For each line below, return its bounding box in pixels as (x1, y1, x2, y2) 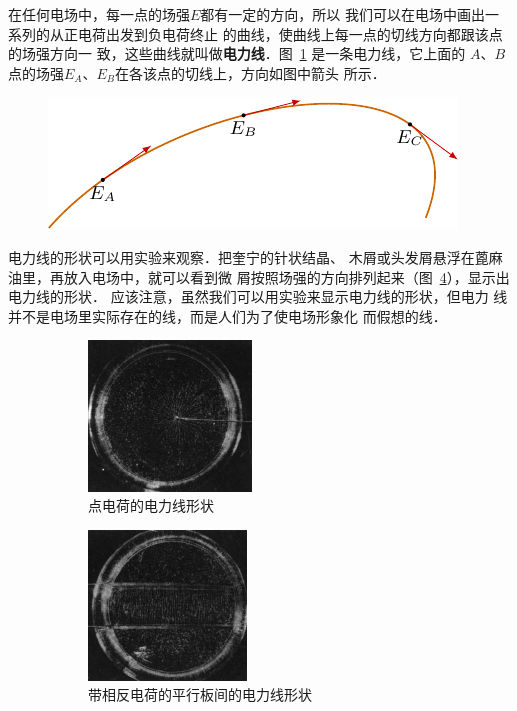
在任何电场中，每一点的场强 (8, 4, 190, 24)
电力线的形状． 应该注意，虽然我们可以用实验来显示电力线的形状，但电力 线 (8, 286, 508, 307)
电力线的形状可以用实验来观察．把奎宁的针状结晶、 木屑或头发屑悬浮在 (8, 246, 475, 267)
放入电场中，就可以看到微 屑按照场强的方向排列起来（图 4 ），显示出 (63, 266, 510, 287)
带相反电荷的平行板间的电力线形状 (88, 684, 312, 705)
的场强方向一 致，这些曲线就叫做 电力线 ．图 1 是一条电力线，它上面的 (8, 43, 466, 64)
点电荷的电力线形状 (88, 495, 214, 516)
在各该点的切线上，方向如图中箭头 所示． (115, 62, 386, 83)
